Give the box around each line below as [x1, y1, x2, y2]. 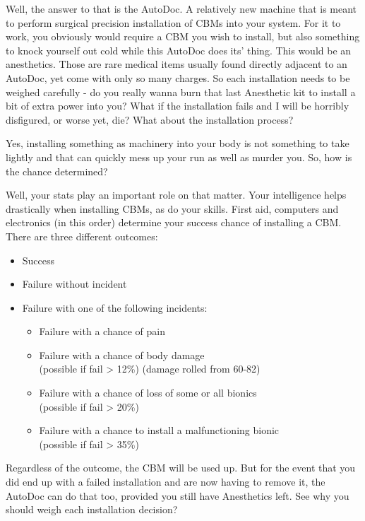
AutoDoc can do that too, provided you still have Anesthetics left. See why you [6, 488, 349, 503]
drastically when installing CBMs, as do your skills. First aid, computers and [6, 201, 339, 216]
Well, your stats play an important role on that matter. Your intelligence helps [6, 187, 347, 202]
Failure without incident [22, 276, 127, 291]
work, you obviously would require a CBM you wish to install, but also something [6, 29, 360, 44]
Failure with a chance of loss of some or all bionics [39, 385, 257, 400]
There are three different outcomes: [6, 228, 158, 243]
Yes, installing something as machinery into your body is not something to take [6, 136, 349, 151]
